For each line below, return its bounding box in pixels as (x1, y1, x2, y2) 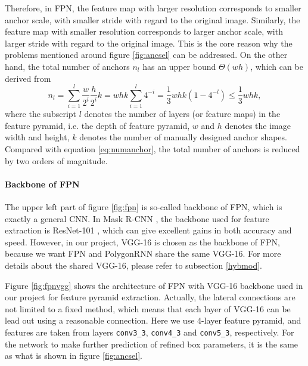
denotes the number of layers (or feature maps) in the (84, 107, 281, 120)
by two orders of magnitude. (5, 154, 108, 167)
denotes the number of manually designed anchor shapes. (79, 131, 287, 143)
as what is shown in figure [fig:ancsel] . (5, 349, 142, 362)
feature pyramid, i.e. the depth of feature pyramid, (5, 119, 190, 131)
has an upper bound (142, 60, 216, 72)
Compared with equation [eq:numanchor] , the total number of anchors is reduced (5, 143, 300, 155)
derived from (5, 72, 51, 84)
